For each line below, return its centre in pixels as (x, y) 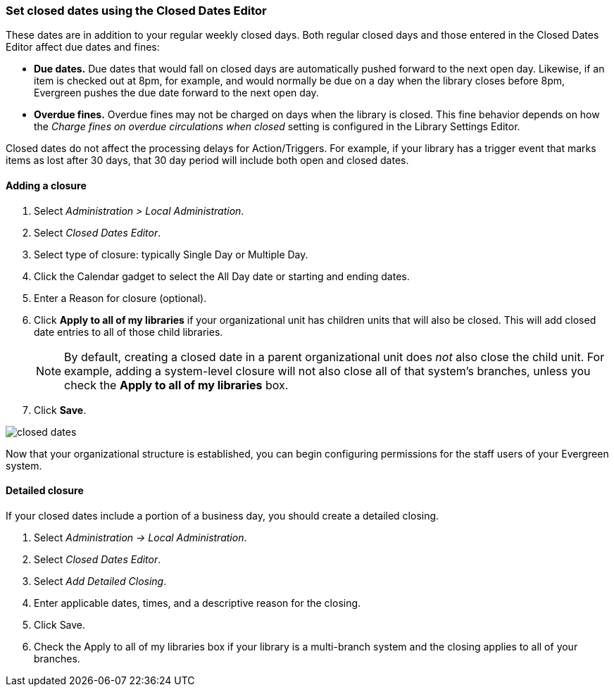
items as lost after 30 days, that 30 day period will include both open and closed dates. (207, 161)
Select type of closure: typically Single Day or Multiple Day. (171, 254)
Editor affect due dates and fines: (83, 47)
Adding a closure (46, 185)
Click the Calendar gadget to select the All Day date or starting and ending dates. (222, 276)
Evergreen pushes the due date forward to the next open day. (176, 93)
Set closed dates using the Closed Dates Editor (136, 11)
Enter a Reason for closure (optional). (120, 298)
